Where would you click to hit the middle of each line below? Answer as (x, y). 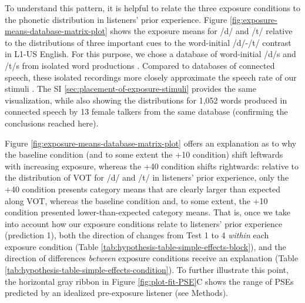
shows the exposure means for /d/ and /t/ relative (201, 31)
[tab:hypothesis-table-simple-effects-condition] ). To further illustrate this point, (147, 270)
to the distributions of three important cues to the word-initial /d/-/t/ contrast (148, 42)
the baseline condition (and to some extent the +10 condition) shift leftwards (144, 154)
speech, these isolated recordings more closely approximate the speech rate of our (151, 77)
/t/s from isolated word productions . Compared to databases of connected (140, 65)
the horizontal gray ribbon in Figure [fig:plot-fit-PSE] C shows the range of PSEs (149, 281)
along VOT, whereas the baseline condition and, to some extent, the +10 (136, 200)
